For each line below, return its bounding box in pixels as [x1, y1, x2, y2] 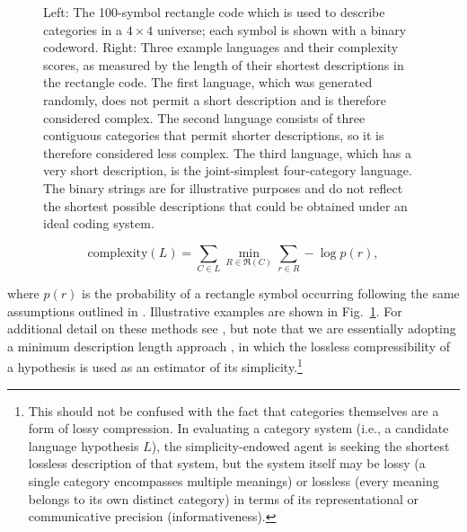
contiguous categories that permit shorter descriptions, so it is [43, 126, 384, 145]
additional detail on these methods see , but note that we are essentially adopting [7, 319, 456, 338]
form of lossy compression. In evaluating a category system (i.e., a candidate [28, 419, 449, 438]
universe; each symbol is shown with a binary [156, 20, 407, 39]
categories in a [43, 20, 122, 39]
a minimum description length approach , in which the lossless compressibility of [7, 336, 450, 355]
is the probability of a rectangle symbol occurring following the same [81, 284, 460, 303]
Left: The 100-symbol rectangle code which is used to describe [43, 3, 385, 21]
